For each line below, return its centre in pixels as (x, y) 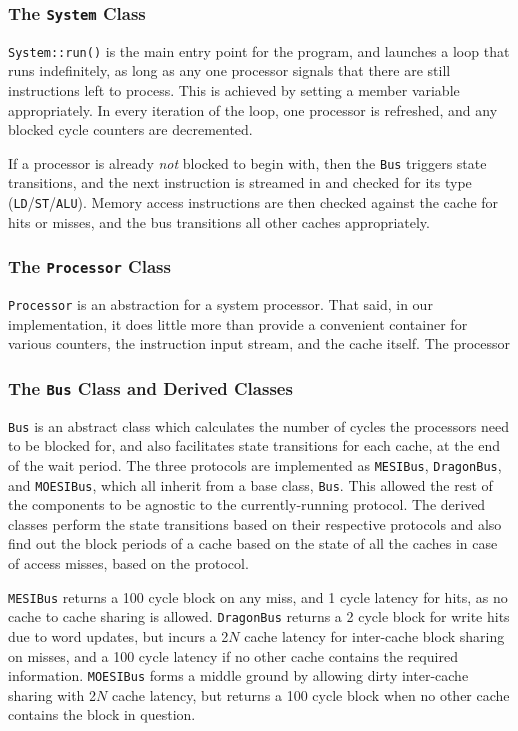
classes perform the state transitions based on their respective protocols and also (255, 523)
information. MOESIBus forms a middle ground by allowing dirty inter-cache (238, 675)
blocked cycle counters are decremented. (130, 129)
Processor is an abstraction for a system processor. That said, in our (220, 304)
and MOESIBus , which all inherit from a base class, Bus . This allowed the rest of (250, 484)
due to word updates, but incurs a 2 (118, 635)
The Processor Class (89, 266)
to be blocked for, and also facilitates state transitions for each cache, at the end (254, 445)
